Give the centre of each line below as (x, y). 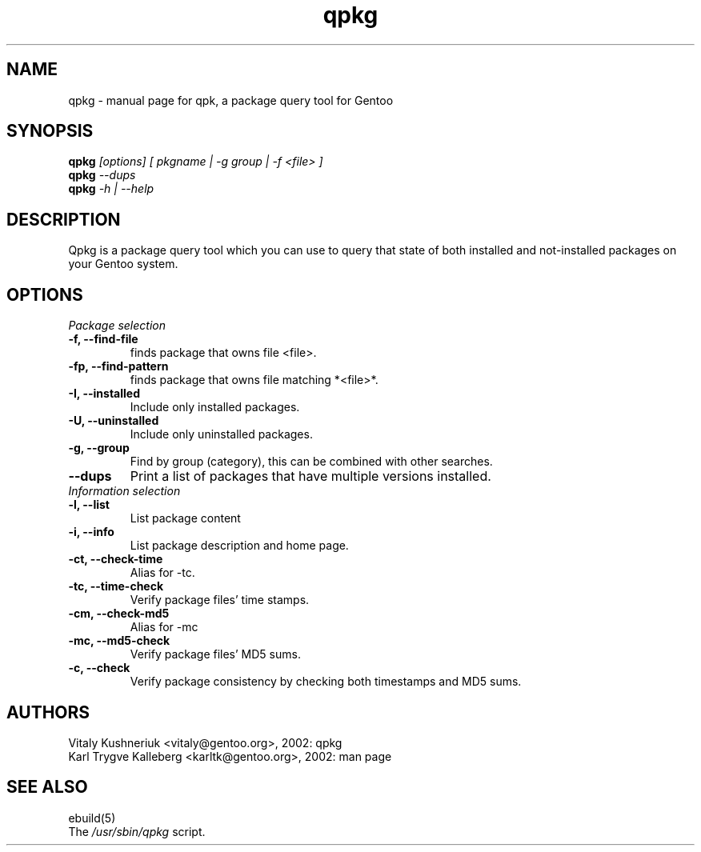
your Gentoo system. (123, 264)
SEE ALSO (47, 787)
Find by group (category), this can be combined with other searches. (311, 462)
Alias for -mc (164, 627)
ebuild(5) (92, 818)
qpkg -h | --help (111, 189)
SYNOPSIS (50, 131)
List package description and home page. (239, 546)
